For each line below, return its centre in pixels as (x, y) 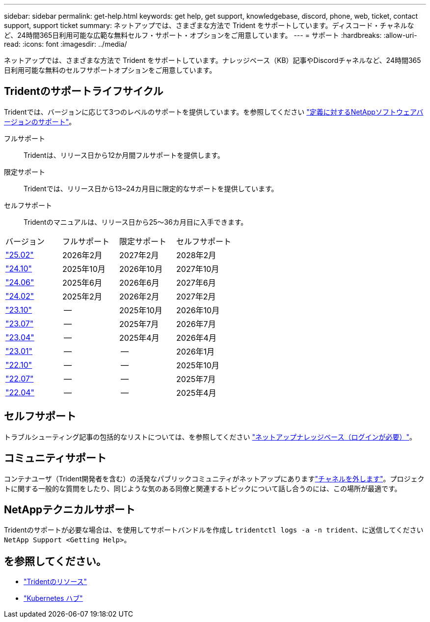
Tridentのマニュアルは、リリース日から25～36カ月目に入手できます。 (136, 222)
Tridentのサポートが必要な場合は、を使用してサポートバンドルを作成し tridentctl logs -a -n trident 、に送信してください (214, 530)
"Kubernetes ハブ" (53, 598)
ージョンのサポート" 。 (40, 121)
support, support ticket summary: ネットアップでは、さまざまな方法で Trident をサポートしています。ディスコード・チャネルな (209, 25)
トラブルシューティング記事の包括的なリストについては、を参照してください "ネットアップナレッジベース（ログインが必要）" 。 (210, 437)
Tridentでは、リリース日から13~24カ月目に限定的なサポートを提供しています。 (151, 188)
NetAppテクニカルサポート (70, 509)
